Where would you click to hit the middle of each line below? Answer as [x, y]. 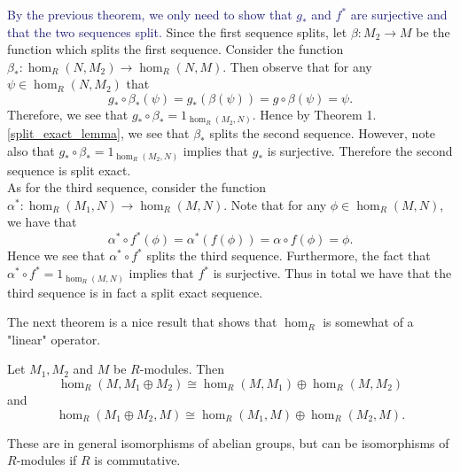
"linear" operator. [54, 339]
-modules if [47, 460]
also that [31, 151]
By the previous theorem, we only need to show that [150, 14]
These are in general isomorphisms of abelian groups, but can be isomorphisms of [228, 442]
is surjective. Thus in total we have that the [332, 273]
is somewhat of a [368, 322]
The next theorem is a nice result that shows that [142, 322]
